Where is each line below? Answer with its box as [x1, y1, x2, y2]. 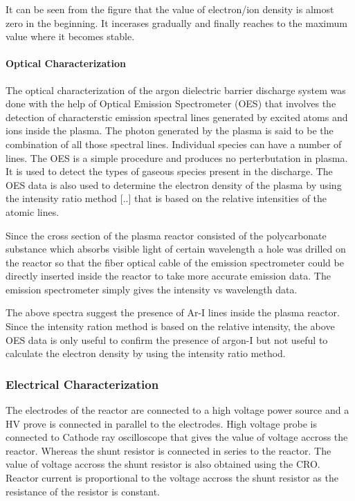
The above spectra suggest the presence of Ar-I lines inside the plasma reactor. [6, 305, 340, 320]
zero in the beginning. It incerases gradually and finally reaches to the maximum [6, 15, 347, 30]
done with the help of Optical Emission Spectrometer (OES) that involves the [6, 96, 336, 111]
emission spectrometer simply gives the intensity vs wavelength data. [6, 282, 298, 296]
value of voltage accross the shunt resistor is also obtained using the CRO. [6, 457, 320, 471]
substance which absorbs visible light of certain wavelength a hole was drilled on [6, 242, 346, 256]
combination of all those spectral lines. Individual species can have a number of [6, 136, 342, 151]
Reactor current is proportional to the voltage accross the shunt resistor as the [6, 471, 338, 485]
